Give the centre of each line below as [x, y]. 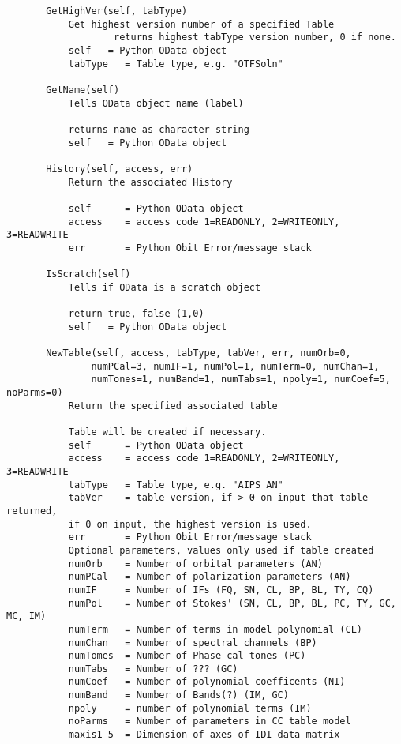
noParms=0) [35, 393]
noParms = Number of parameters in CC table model [210, 721]
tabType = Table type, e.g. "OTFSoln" [176, 64]
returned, [32, 511]
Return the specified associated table [173, 406]
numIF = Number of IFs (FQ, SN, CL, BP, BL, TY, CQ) [221, 590]
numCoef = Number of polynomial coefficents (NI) [207, 682]
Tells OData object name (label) [156, 103]
